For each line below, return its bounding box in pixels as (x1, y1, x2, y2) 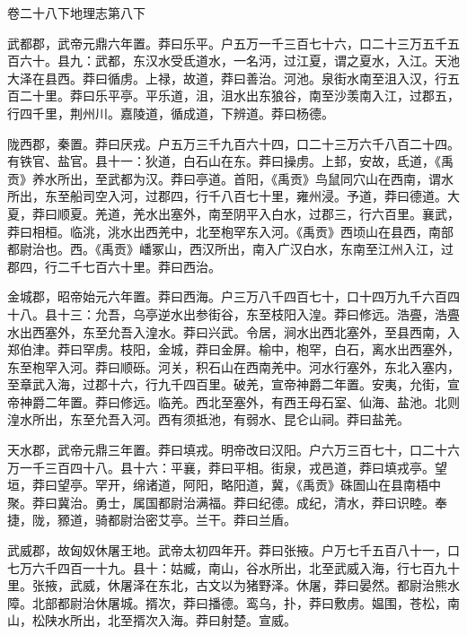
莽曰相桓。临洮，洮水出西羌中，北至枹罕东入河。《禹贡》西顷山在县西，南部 (7, 222, 454, 240)
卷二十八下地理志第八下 (7, 4, 145, 22)
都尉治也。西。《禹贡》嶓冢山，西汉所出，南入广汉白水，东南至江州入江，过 (7, 239, 454, 258)
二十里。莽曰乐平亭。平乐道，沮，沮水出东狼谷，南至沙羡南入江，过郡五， (19, 86, 460, 105)
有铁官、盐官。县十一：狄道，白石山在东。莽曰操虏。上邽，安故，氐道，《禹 (7, 152, 454, 170)
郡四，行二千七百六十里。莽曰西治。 (7, 257, 221, 275)
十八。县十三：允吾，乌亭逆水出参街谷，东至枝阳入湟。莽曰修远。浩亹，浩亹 (7, 304, 460, 323)
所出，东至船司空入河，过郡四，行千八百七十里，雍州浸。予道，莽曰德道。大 (7, 187, 460, 205)
